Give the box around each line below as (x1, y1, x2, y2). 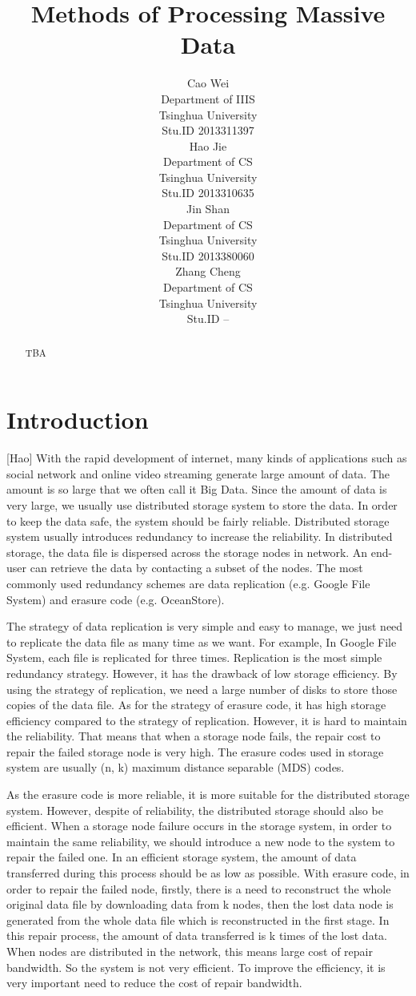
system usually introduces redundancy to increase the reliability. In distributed (6, 528, 393, 545)
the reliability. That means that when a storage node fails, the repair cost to (6, 728, 381, 744)
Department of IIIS (161, 90, 255, 107)
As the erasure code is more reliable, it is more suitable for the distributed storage (6, 786, 410, 803)
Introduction (6, 403, 149, 436)
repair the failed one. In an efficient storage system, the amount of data (6, 849, 357, 865)
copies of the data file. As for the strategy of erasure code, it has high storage (6, 696, 386, 713)
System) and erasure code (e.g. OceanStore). (6, 591, 225, 607)
